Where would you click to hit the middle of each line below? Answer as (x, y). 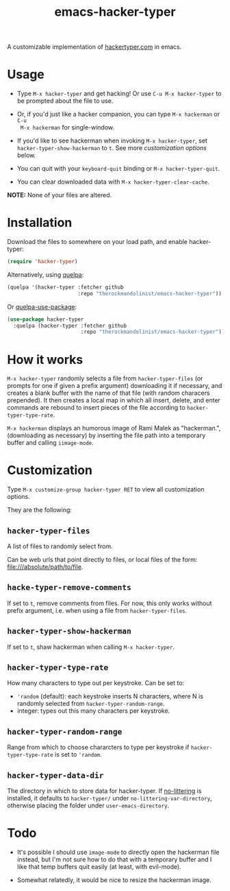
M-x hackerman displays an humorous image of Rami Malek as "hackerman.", (114, 428)
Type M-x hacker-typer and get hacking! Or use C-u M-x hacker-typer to (119, 94)
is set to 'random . (78, 755)
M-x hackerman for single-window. (67, 127)
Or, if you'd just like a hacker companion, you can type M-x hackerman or (118, 114)
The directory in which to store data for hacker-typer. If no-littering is (104, 791)
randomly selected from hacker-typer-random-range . (91, 704)
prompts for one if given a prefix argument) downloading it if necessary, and (115, 386)
